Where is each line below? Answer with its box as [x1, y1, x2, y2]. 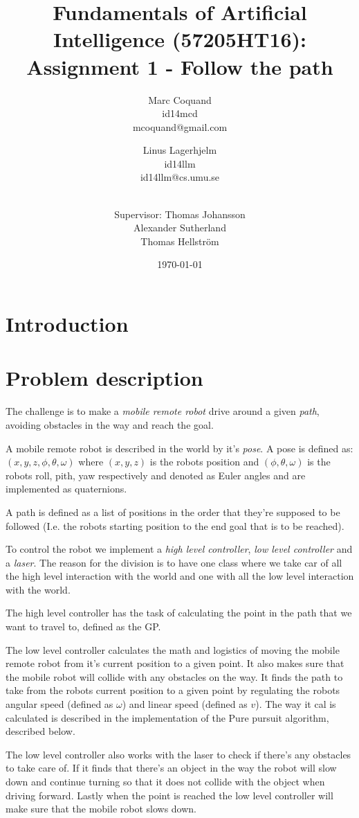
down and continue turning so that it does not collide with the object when [6, 774, 325, 788]
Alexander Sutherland [134, 220, 226, 235]
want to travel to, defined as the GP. [6, 619, 161, 634]
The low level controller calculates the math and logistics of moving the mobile [6, 642, 340, 657]
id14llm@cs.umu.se [140, 170, 220, 184]
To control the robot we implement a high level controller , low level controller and [6, 542, 353, 556]
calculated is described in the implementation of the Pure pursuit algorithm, [6, 710, 329, 724]
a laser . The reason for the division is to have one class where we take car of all [6, 555, 342, 569]
